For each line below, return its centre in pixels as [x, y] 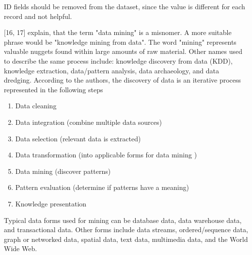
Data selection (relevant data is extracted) [78, 138]
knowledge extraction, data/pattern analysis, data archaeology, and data [112, 70]
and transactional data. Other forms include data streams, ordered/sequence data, [126, 229]
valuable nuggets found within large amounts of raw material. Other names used [123, 51]
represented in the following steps [54, 89]
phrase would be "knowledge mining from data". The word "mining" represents [120, 42]
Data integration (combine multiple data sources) [88, 122]
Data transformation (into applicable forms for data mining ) [106, 155]
